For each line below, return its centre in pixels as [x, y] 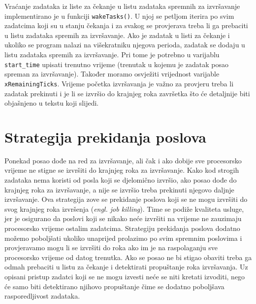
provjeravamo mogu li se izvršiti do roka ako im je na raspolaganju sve [111, 247]
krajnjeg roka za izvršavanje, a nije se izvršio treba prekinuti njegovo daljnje [119, 189]
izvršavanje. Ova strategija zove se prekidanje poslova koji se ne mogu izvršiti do [126, 199]
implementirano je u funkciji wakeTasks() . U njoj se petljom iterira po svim [119, 16]
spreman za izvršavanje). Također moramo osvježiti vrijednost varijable [112, 74]
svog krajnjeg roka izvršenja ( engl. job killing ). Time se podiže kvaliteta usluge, [124, 209]
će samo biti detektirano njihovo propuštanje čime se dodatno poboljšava [114, 286]
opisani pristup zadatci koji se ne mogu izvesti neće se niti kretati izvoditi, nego [125, 276]
